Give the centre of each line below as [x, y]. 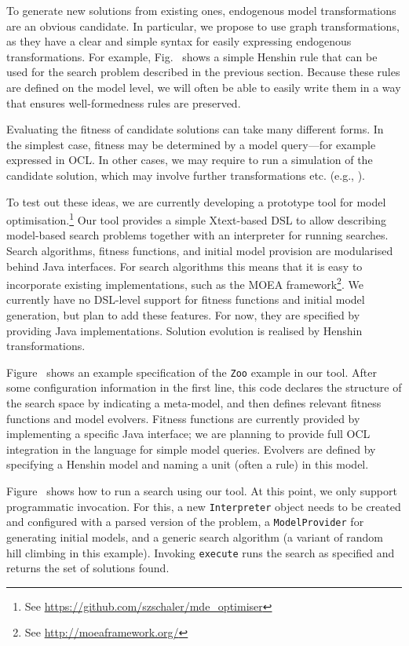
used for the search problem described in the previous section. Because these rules [203, 72]
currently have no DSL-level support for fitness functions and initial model [186, 299]
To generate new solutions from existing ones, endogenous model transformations [201, 10]
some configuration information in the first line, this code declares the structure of [204, 387]
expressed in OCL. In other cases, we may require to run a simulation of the [190, 160]
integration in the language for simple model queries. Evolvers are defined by [191, 449]
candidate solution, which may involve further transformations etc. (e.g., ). [186, 175]
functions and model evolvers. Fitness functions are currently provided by [183, 418]
